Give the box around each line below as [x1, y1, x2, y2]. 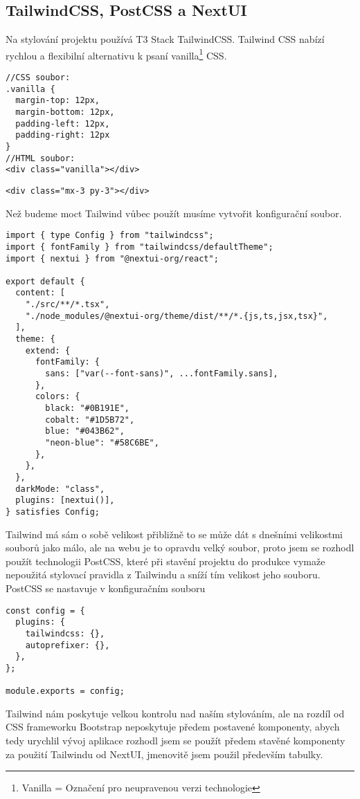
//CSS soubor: [6, 73, 71, 83]
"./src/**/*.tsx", [25, 300, 110, 310]
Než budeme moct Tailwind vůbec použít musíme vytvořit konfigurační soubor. [6, 205, 342, 220]
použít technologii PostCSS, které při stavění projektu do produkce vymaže [6, 553, 325, 568]
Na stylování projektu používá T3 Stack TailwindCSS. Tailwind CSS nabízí [6, 32, 325, 46]
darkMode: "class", [15, 484, 105, 494]
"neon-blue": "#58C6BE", [45, 438, 159, 448]
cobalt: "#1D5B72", [45, 414, 135, 425]
